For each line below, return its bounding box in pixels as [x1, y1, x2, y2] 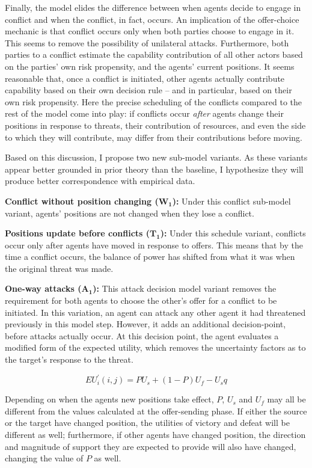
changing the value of [5, 452, 84, 464]
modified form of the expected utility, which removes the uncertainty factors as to [5, 341, 306, 354]
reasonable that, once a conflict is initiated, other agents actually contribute [5, 72, 285, 84]
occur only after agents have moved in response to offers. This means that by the [5, 238, 304, 251]
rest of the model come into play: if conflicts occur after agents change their [5, 107, 284, 120]
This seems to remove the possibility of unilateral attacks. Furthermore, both [5, 36, 289, 49]
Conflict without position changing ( [5, 194, 159, 207]
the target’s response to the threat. [5, 353, 133, 366]
